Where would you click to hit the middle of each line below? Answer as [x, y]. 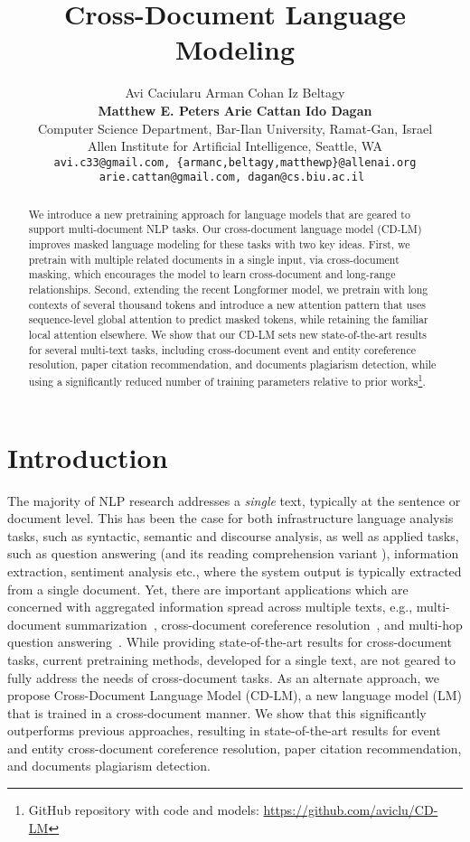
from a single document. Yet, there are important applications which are [208, 589]
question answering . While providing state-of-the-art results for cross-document [230, 642]
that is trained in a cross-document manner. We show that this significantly [217, 712]
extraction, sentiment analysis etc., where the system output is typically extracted [235, 571]
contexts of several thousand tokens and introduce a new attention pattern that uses [227, 304]
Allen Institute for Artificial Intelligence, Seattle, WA [235, 146]
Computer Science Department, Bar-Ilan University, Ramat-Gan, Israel [235, 128]
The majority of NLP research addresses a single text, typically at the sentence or [234, 500]
